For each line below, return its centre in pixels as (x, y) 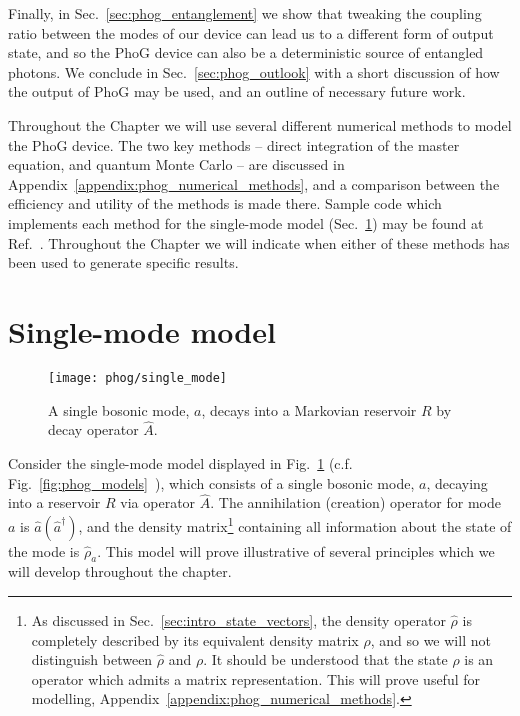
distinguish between (92, 659)
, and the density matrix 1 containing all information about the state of (295, 524)
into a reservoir (54, 502)
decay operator (93, 429)
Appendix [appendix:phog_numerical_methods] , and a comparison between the (254, 183)
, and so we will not (430, 639)
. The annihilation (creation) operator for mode (355, 502)
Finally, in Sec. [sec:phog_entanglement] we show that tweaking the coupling (245, 13)
